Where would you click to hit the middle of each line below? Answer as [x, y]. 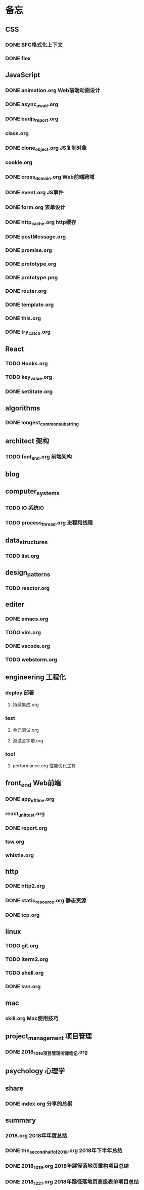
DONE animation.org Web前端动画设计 [53, 90]
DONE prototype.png [32, 278]
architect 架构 [27, 441]
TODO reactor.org [28, 588]
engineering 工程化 [36, 677]
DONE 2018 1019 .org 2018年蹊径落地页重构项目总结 [67, 1167]
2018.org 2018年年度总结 [36, 1136]
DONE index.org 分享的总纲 [39, 1104]
